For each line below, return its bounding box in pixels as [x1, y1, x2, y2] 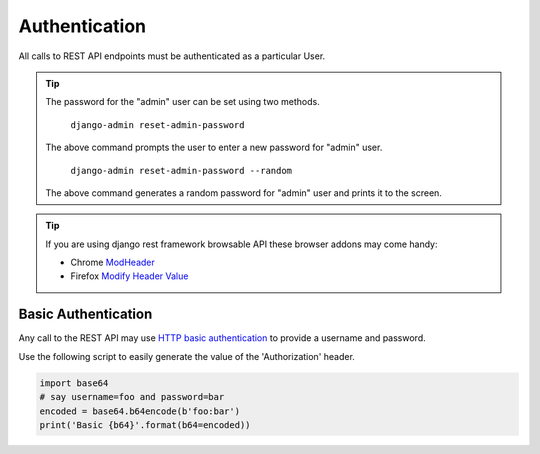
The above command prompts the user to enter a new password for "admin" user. [45, 141, 383, 154]
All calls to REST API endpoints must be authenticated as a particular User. [18, 50, 326, 62]
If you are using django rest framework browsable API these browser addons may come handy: [45, 238, 438, 250]
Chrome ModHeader [70, 256, 155, 269]
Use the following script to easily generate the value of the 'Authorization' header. [18, 350, 355, 362]
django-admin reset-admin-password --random [70, 165, 293, 176]
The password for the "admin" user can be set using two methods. [45, 96, 320, 108]
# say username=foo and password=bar [39, 391, 225, 403]
